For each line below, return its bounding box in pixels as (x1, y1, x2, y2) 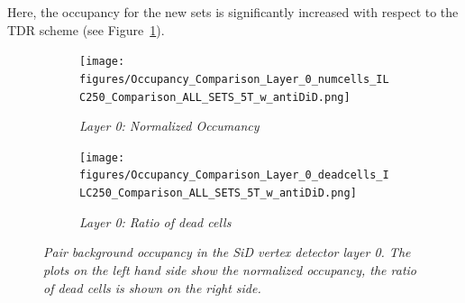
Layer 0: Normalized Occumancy (79, 116, 260, 135)
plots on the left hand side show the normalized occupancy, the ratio (43, 260, 416, 279)
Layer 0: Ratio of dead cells (79, 212, 232, 231)
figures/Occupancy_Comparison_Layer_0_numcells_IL (79, 72, 389, 86)
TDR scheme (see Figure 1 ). (7, 20, 165, 39)
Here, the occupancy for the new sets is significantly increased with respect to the (7, 3, 459, 21)
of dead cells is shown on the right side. (43, 278, 261, 297)
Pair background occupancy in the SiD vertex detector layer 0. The (43, 243, 411, 262)
